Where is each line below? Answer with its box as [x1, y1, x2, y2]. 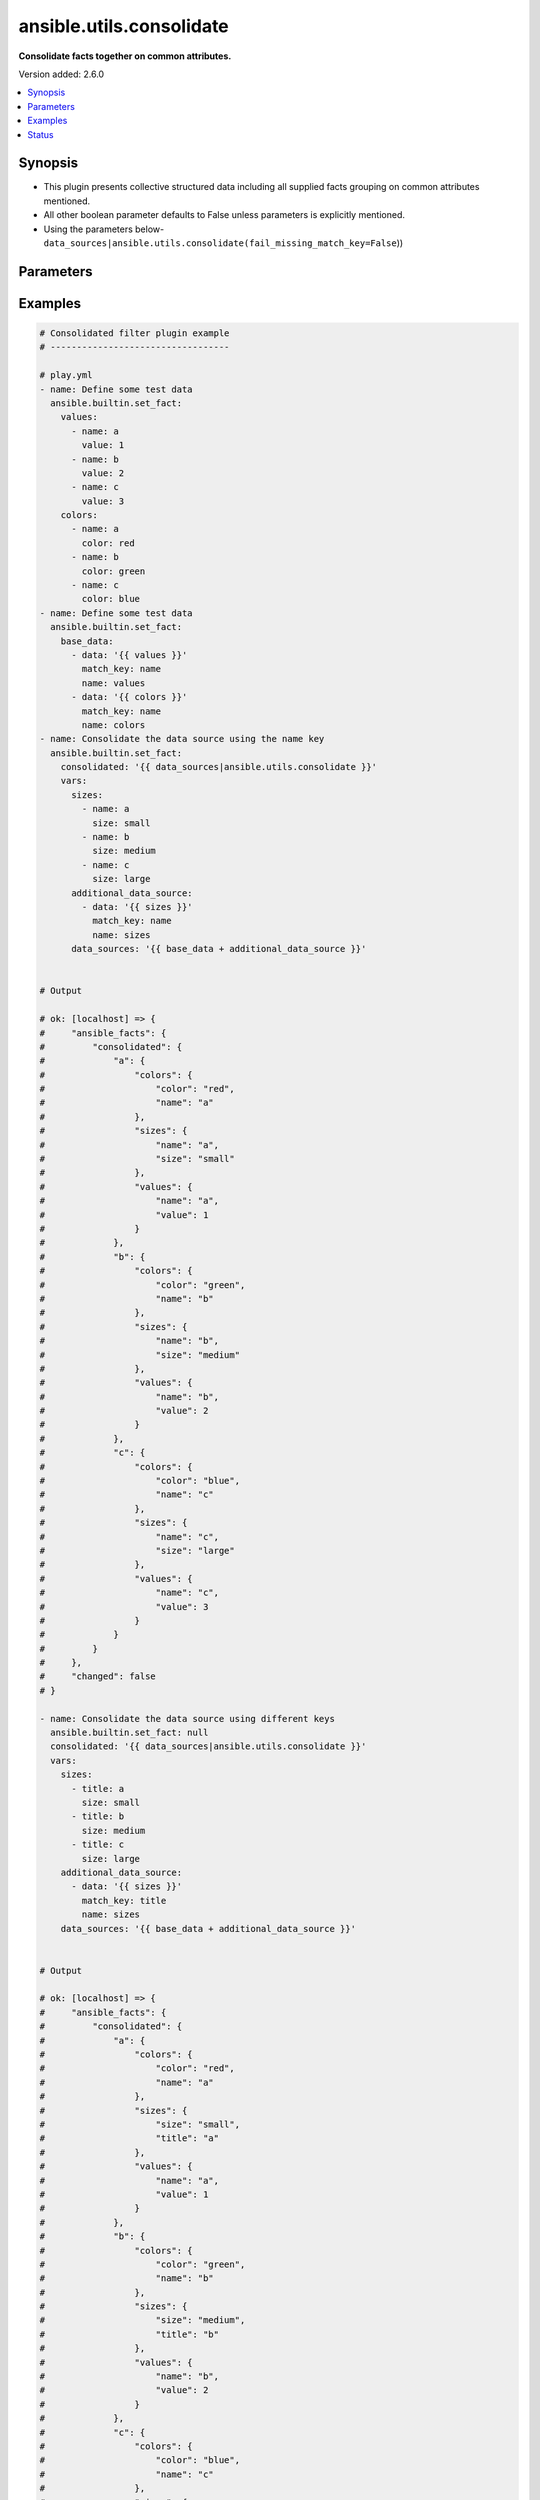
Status [27, 128, 54, 140]
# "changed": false [39, 1671, 157, 1682]
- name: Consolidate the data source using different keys [39, 1713, 335, 1724]
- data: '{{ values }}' [71, 649, 188, 660]
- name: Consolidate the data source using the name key [39, 733, 325, 745]
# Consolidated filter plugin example [39, 327, 230, 339]
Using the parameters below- [43, 223, 165, 235]
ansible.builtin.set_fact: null [50, 1727, 209, 1739]
